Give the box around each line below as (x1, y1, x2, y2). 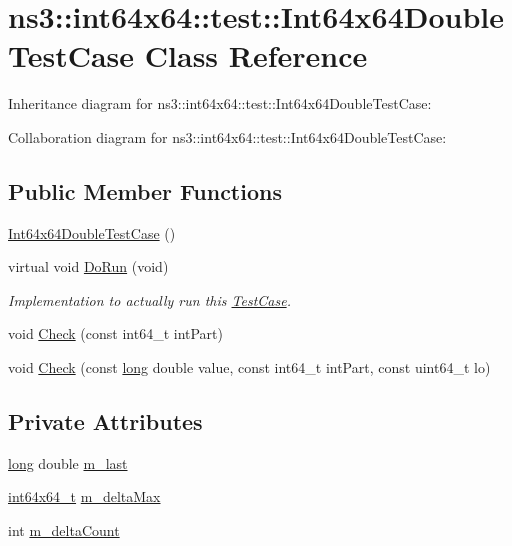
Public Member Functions (8, 175, 282, 206)
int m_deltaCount (8, 520, 120, 541)
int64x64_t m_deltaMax (8, 486, 161, 507)
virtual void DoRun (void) (8, 256, 169, 277)
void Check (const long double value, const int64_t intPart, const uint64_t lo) (8, 357, 491, 378)
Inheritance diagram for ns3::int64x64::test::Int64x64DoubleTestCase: (8, 93, 432, 114)
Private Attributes (8, 406, 203, 437)
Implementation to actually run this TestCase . (8, 289, 291, 310)
